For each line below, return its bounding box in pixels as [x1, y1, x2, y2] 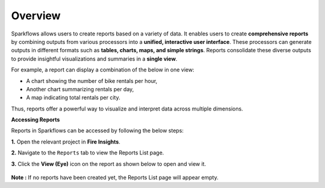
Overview [11, 9, 61, 22]
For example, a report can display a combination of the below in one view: [11, 66, 195, 73]
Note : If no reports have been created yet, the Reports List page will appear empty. [11, 174, 219, 181]
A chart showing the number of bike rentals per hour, [26, 77, 158, 84]
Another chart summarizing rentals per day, [26, 85, 134, 92]
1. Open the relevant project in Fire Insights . [11, 138, 120, 145]
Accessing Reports [11, 116, 60, 123]
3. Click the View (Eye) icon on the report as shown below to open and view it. [11, 160, 206, 168]
